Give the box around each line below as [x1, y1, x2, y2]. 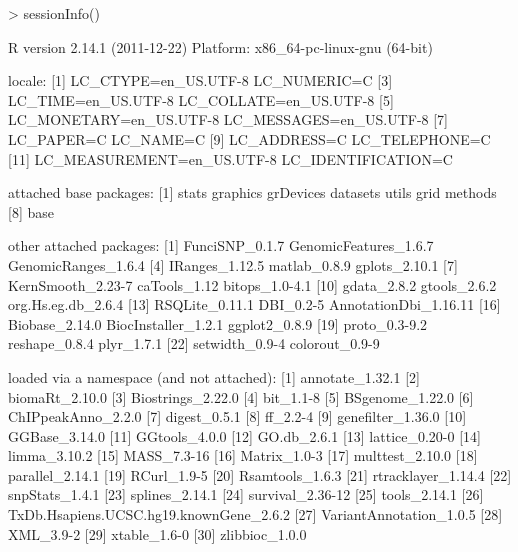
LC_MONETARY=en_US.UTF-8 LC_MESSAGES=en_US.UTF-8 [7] [8, 109, 448, 130]
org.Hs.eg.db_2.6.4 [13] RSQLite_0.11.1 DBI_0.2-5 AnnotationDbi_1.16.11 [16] [8, 294, 501, 315]
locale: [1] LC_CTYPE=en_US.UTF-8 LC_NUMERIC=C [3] [8, 70, 393, 91]
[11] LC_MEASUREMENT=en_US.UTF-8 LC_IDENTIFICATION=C [8, 148, 453, 169]
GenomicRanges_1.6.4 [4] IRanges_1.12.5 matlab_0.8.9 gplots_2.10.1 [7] [8, 254, 458, 275]
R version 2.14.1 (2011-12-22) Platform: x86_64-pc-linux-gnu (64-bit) [8, 36, 433, 57]
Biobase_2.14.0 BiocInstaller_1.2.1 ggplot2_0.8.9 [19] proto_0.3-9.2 [8, 313, 428, 334]
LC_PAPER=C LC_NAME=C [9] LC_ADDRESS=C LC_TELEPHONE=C [8, 128, 491, 149]
